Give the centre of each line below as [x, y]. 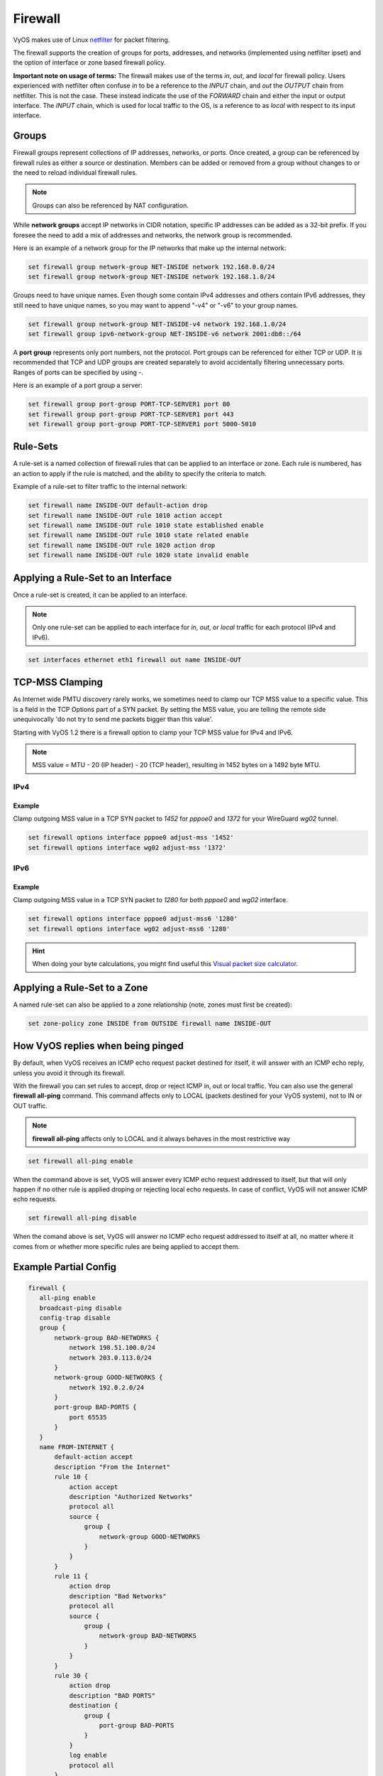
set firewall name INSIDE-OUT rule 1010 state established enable [146, 525]
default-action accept [94, 1457]
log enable [88, 1755]
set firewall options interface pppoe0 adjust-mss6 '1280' [133, 919]
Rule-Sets [35, 446]
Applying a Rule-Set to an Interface [93, 578]
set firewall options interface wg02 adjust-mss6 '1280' [129, 928]
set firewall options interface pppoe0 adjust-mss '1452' [131, 838]
